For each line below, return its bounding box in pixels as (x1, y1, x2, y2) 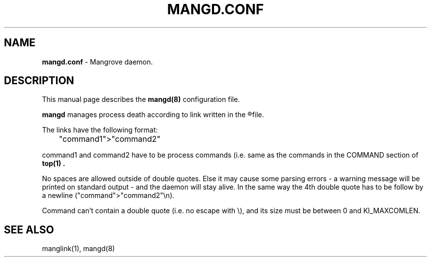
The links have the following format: (42, 126, 158, 134)
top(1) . (42, 159, 65, 168)
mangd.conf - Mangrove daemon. (42, 57, 153, 66)
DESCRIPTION (4, 74, 74, 87)
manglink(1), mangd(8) (42, 244, 115, 253)
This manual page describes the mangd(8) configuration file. (42, 95, 240, 104)
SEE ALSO (4, 223, 54, 236)
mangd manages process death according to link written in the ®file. (42, 110, 264, 119)
